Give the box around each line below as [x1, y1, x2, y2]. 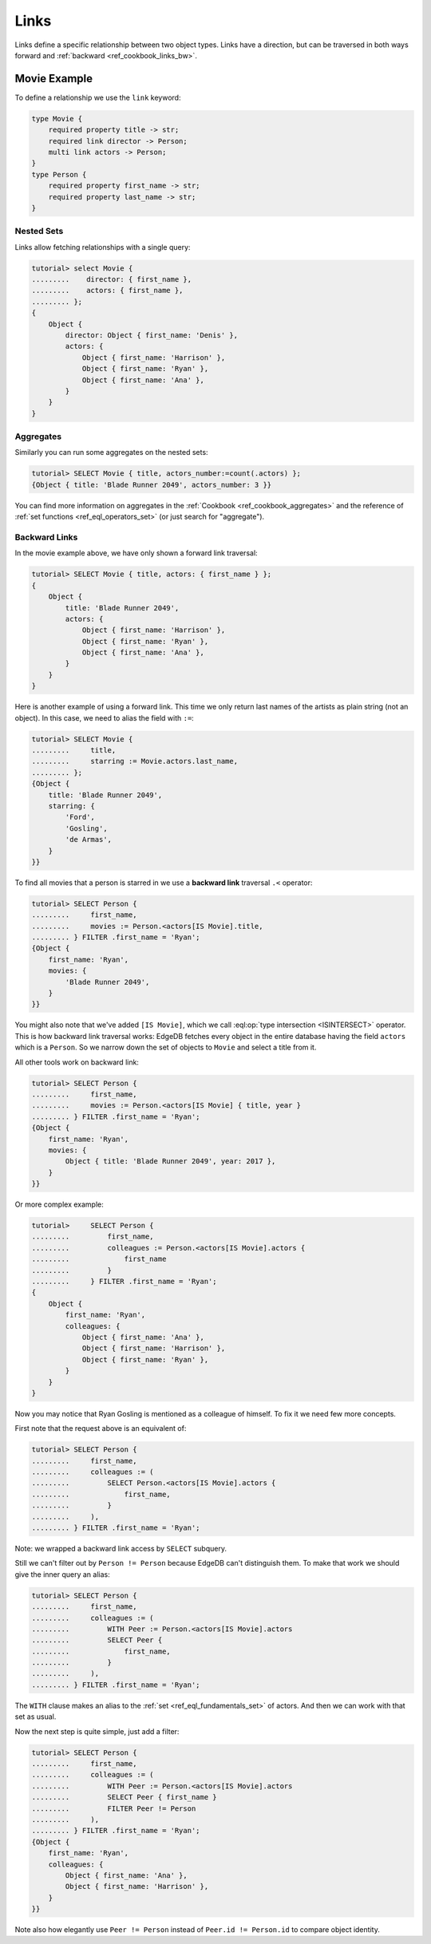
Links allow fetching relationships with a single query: [14, 242, 191, 251]
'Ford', [65, 812, 96, 822]
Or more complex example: [14, 1199, 104, 1209]
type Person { [31, 170, 87, 179]
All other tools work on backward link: [14, 1057, 140, 1067]
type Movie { [31, 114, 83, 123]
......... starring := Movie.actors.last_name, [31, 757, 239, 766]
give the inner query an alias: [14, 1569, 111, 1579]
